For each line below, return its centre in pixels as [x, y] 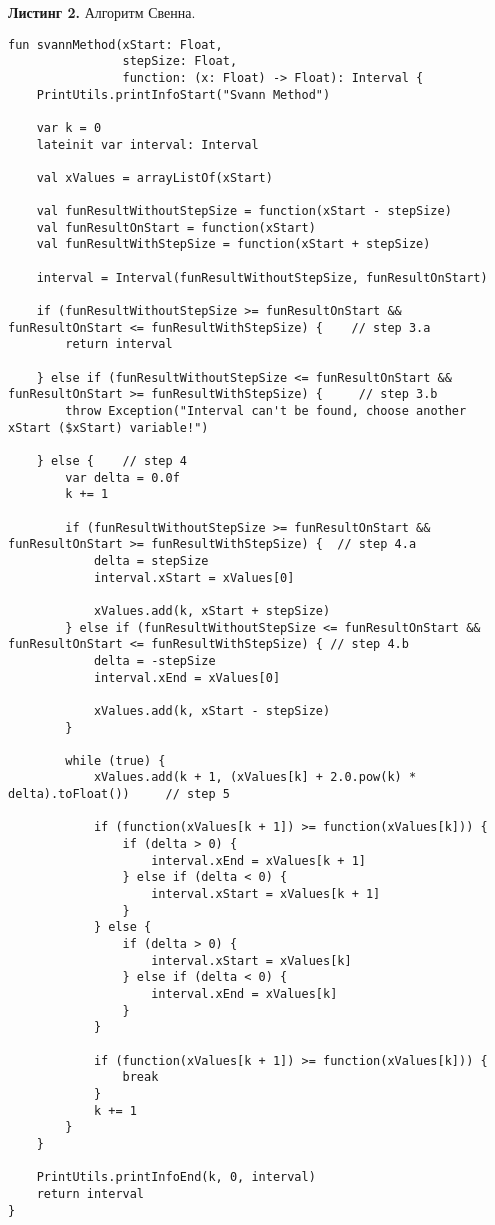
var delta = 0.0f [122, 477]
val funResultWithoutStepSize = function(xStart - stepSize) [244, 211]
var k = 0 [69, 127]
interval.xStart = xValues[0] [194, 577]
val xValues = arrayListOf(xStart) [154, 177]
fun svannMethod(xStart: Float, [115, 44]
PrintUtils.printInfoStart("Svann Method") [183, 94]
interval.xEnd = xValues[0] [187, 677]
